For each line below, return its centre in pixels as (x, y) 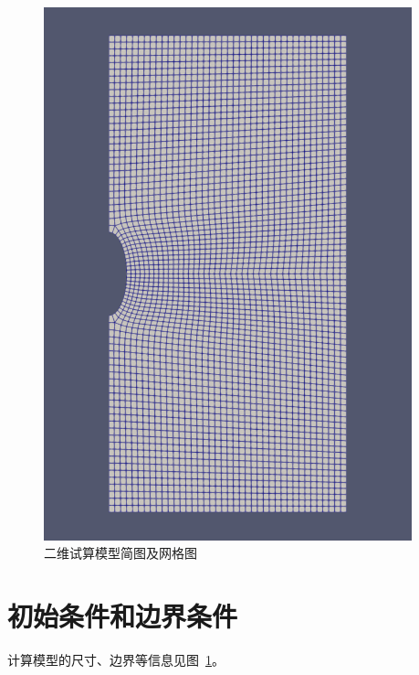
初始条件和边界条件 (123, 615)
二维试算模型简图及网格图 (120, 553)
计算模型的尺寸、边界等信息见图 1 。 (116, 659)
